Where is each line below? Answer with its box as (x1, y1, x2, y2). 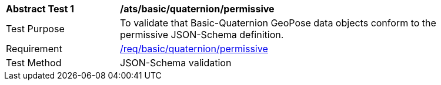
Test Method (6, 57, 62, 69)
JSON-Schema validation (120, 57, 232, 69)
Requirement (6, 43, 62, 55)
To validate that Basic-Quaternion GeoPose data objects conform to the (120, 17, 436, 29)
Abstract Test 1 (6, 3, 74, 15)
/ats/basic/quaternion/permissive (120, 3, 275, 15)
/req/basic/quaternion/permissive (120, 43, 268, 55)
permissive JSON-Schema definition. (120, 29, 284, 40)
